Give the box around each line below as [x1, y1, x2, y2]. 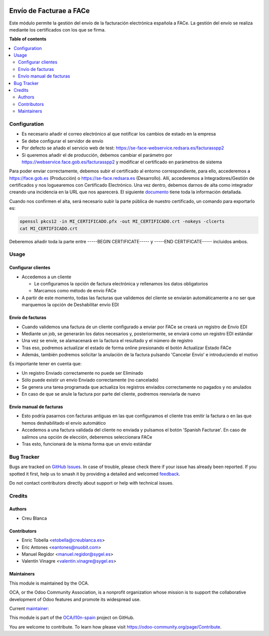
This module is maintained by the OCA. [9, 580, 89, 586]
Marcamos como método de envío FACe [34, 288, 117, 294]
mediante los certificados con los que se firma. [9, 26, 106, 32]
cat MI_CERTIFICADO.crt [19, 225, 78, 231]
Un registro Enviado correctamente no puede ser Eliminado [21, 370, 143, 376]
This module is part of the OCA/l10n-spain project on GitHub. [9, 615, 134, 621]
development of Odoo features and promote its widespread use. [9, 596, 141, 602]
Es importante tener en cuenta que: [9, 361, 82, 367]
